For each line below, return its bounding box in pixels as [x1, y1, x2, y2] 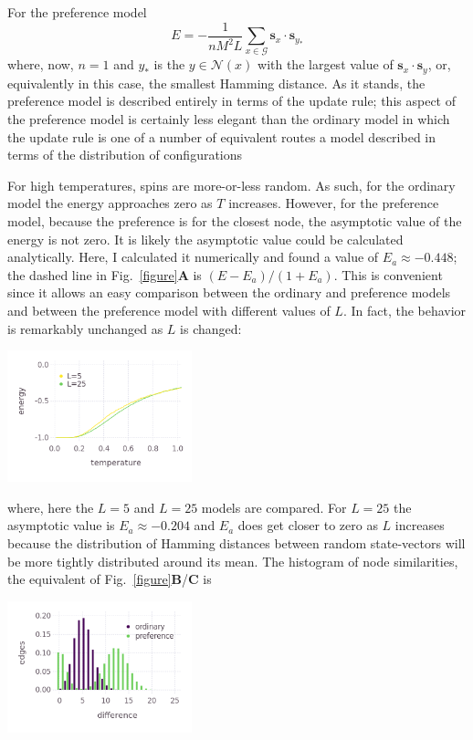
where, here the [7, 497, 94, 516]
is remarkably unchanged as [7, 318, 163, 338]
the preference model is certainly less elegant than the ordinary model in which [7, 109, 450, 129]
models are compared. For [201, 497, 347, 516]
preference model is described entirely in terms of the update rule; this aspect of [7, 91, 456, 110]
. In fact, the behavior [342, 300, 467, 319]
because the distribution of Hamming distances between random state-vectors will [7, 533, 466, 552]
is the [153, 55, 185, 74]
